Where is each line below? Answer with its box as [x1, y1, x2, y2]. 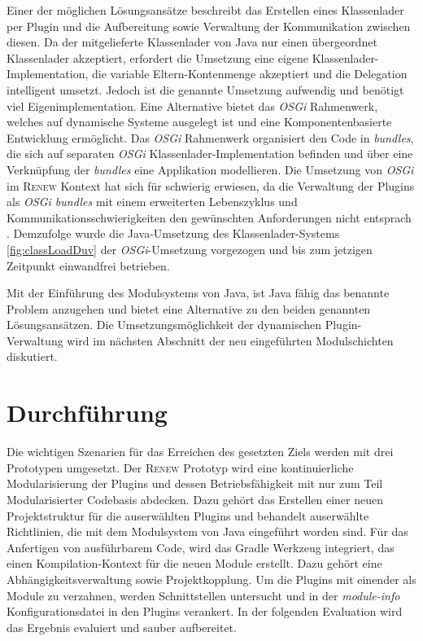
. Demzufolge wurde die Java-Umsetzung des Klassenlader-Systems [7, 225, 340, 242]
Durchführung [7, 396, 168, 429]
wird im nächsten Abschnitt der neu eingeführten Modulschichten [67, 331, 394, 349]
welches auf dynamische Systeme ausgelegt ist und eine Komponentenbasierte [7, 113, 392, 130]
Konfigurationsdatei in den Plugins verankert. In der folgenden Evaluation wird [7, 603, 403, 620]
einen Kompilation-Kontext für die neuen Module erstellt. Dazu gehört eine [7, 555, 382, 572]
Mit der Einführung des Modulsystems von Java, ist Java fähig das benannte [7, 284, 390, 301]
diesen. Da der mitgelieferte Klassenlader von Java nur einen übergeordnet [7, 33, 377, 50]
